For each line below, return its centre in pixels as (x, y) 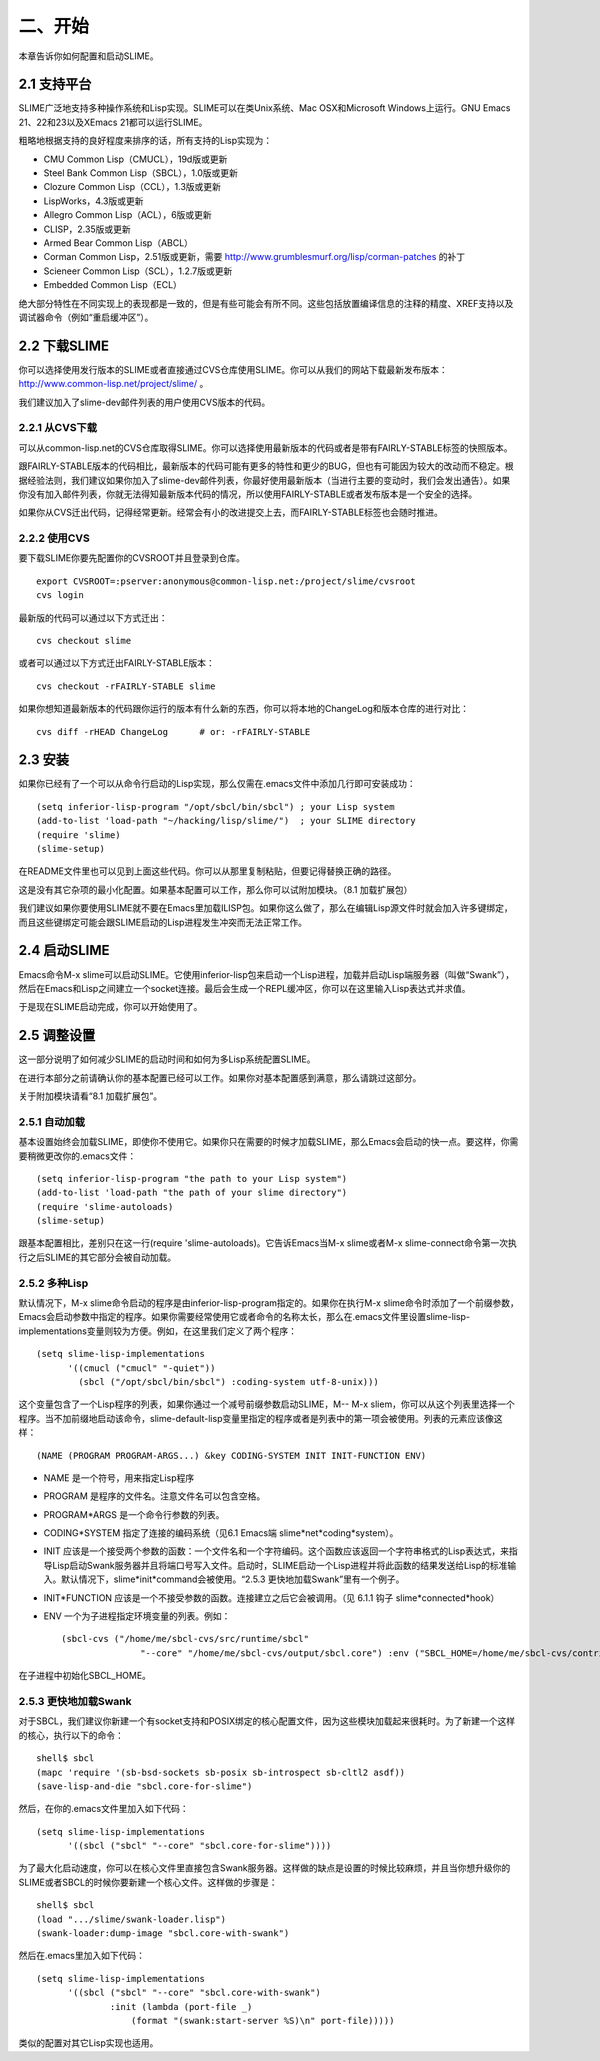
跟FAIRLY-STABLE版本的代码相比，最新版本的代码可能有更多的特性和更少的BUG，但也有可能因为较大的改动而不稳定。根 (266, 466)
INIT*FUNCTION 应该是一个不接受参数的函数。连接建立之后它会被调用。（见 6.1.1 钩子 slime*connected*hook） (271, 1597)
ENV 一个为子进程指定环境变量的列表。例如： (137, 1616)
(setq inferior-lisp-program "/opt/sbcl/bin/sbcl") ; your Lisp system (215, 806)
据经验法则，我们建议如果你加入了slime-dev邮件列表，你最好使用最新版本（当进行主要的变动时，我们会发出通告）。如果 (264, 480)
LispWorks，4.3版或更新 (93, 201)
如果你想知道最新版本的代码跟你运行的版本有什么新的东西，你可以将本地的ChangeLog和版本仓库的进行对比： (244, 709)
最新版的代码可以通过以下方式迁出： (93, 617)
